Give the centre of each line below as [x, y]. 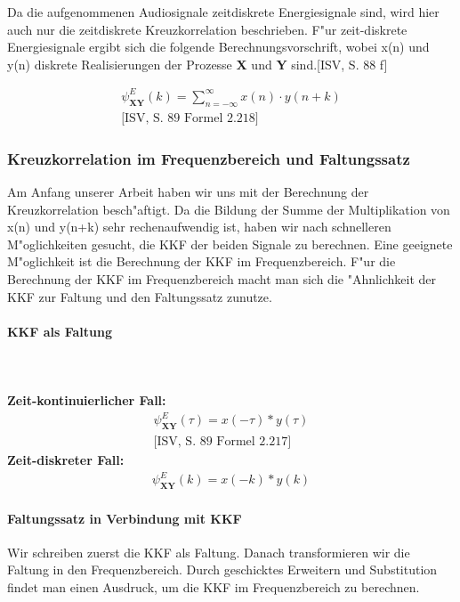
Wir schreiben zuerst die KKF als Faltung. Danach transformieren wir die [209, 552]
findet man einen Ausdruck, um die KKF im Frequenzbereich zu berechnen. [214, 586]
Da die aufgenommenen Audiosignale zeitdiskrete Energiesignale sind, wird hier [223, 12]
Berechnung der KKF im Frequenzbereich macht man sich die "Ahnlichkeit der [222, 278]
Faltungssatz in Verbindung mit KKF [125, 518]
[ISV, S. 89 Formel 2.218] [190, 118]
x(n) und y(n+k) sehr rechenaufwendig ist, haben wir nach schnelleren [199, 227]
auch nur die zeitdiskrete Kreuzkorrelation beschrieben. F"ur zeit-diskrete [207, 29]
